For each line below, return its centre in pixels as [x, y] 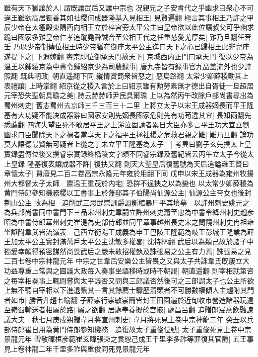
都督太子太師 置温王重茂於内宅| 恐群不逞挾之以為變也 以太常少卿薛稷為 [136, 183]
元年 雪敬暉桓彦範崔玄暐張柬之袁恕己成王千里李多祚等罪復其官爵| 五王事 [136, 339]
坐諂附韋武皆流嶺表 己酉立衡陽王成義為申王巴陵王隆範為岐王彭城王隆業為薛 [129, 231]
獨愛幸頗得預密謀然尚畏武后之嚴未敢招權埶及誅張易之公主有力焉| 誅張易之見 [128, 251]
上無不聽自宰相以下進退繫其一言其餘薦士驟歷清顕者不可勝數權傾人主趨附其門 [129, 290]
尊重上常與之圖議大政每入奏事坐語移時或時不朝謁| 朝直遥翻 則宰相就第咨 [136, 271]
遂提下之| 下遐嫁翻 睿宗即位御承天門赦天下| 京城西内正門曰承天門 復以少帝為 [129, 56]
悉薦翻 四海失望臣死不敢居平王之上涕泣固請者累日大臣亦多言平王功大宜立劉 [127, 125]
